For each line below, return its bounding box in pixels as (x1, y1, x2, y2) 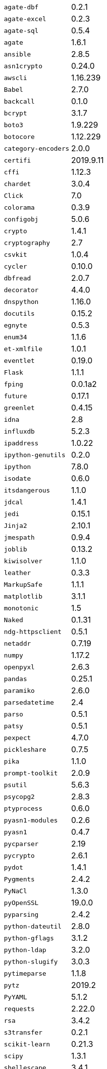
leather (4, 569, 31, 576)
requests (4, 1005, 35, 1013)
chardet (4, 180, 31, 188)
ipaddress (4, 439, 39, 447)
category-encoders (4, 144, 70, 152)
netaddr (4, 639, 31, 647)
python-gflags (4, 934, 54, 942)
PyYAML (4, 993, 27, 1001)
